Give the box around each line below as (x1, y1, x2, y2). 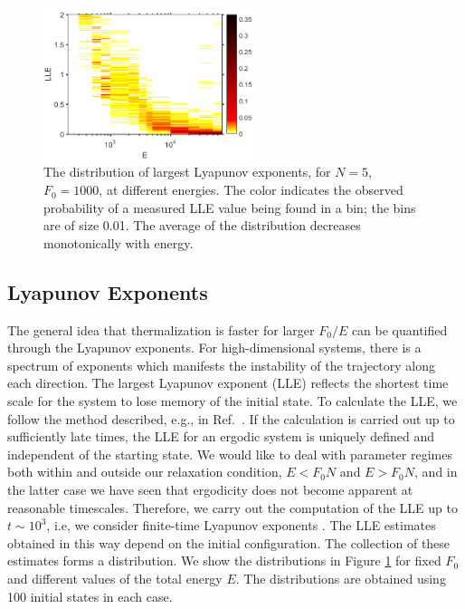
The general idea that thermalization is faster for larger (7, 320, 315, 339)
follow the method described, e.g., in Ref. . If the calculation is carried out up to (7, 409, 455, 428)
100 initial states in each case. (7, 586, 173, 605)
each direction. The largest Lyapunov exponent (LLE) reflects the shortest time (7, 373, 449, 392)
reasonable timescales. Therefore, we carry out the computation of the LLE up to (7, 498, 458, 517)
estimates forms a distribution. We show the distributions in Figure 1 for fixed (7, 551, 441, 570)
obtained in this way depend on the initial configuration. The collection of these (7, 533, 451, 552)
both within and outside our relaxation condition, (7, 462, 282, 481)
